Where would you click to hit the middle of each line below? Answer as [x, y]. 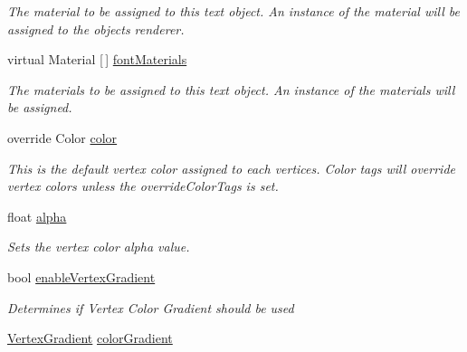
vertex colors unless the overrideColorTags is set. [143, 186]
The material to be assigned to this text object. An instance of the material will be [233, 11]
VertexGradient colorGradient [90, 338]
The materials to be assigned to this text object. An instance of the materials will [231, 89]
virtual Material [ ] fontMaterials [97, 59]
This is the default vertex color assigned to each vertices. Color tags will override [231, 168]
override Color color [62, 137]
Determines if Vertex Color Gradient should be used [151, 307]
